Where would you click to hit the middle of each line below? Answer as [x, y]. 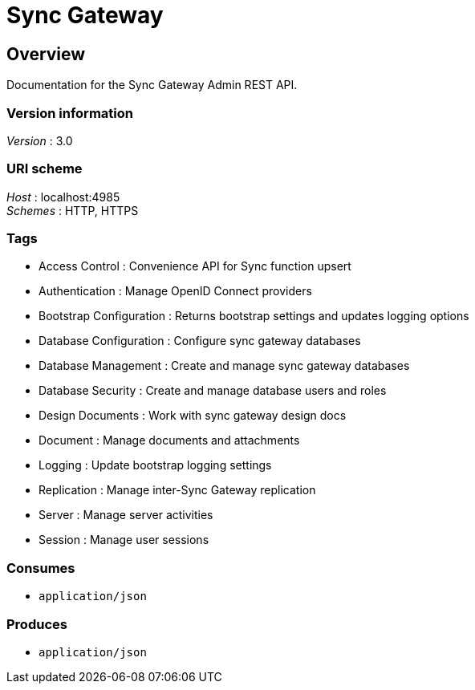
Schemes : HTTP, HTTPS [73, 210]
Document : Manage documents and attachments [169, 440]
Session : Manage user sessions [124, 540]
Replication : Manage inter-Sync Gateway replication [177, 490]
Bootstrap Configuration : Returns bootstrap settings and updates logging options [254, 316]
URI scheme [45, 169]
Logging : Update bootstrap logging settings [155, 465]
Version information [70, 113]
